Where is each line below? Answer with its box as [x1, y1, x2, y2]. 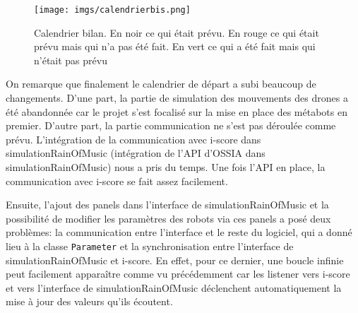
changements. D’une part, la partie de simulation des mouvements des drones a [6, 90, 348, 105]
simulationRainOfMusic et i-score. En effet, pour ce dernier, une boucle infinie [6, 252, 344, 267]
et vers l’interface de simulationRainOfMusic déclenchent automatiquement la [6, 280, 342, 295]
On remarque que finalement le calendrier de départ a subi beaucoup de [6, 76, 316, 91]
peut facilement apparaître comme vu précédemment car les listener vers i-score [6, 266, 350, 281]
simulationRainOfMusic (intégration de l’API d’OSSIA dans [6, 146, 265, 160]
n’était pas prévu [34, 52, 107, 67]
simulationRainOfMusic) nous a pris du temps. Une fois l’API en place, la [6, 160, 326, 174]
